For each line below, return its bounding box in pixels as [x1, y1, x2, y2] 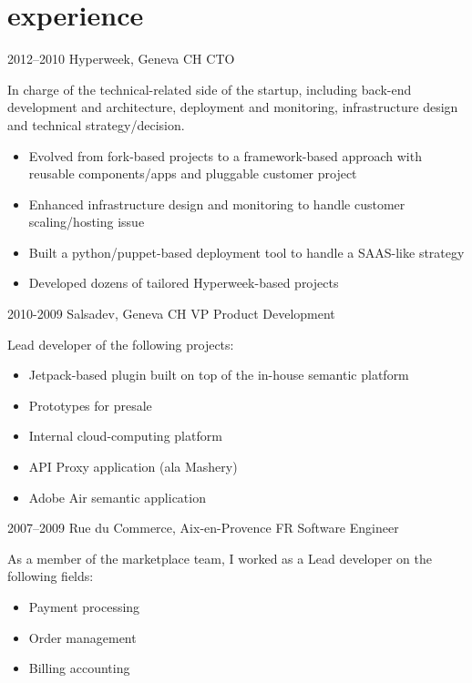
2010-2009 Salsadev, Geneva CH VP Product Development [7, 304, 335, 323]
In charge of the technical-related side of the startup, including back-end [7, 79, 412, 98]
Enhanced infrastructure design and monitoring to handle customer [28, 194, 405, 213]
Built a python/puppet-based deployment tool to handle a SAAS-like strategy [28, 242, 465, 261]
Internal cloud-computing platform [28, 426, 222, 445]
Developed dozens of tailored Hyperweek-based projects [28, 273, 339, 292]
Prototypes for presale [28, 395, 152, 414]
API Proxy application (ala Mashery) [28, 457, 238, 476]
